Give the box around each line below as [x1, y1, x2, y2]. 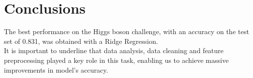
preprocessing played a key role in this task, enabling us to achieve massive [4, 55, 229, 65]
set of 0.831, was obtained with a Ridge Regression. [4, 36, 158, 46]
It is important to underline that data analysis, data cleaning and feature [4, 45, 224, 56]
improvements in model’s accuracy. [4, 64, 108, 75]
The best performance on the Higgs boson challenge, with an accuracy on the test [4, 26, 249, 37]
